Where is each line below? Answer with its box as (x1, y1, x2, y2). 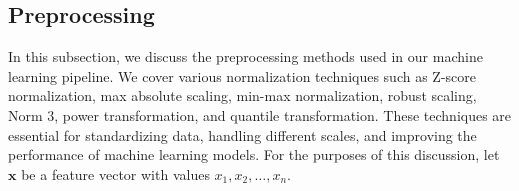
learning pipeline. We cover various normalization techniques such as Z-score (8, 65, 477, 86)
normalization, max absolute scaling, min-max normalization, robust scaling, (8, 85, 477, 106)
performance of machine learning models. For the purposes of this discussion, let (8, 144, 500, 165)
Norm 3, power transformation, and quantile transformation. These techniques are (8, 104, 512, 125)
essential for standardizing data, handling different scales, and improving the (8, 124, 477, 145)
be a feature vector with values (21, 163, 210, 184)
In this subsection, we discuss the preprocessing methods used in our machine (8, 46, 483, 67)
